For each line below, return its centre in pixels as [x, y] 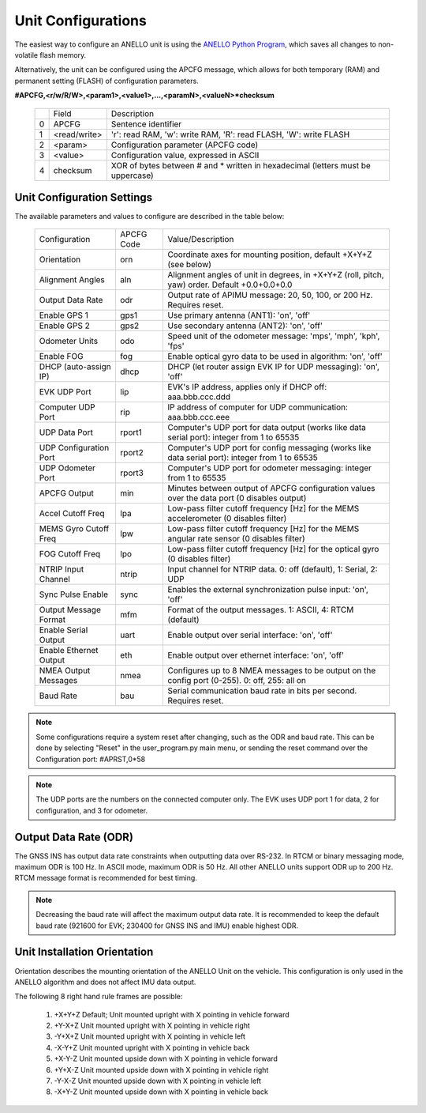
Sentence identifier [146, 124]
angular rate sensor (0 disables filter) [236, 539]
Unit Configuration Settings [84, 197]
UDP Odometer [67, 468]
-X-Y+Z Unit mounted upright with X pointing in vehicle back [152, 1047]
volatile [26, 55]
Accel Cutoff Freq [72, 514]
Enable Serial [64, 630]
